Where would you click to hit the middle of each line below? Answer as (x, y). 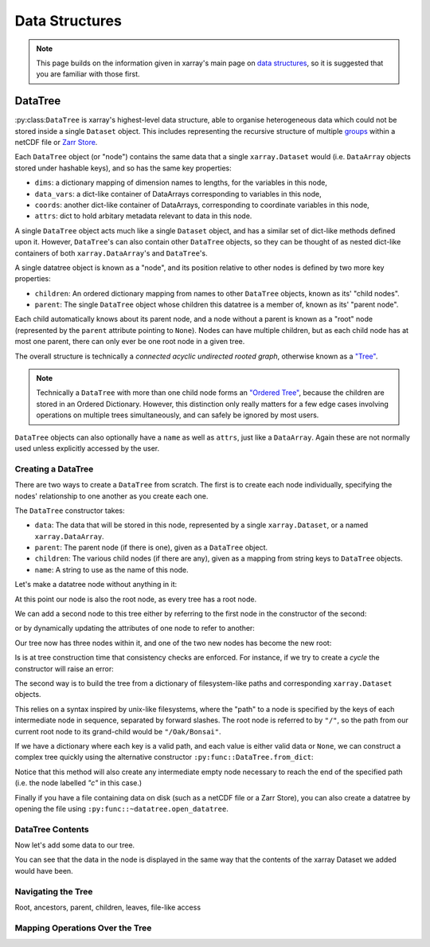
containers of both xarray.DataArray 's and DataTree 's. (111, 253)
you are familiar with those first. (88, 74)
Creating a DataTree (54, 468)
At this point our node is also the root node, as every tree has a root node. (136, 599)
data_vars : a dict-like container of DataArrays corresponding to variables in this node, (178, 194)
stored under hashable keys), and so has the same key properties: (123, 168)
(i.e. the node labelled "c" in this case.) (78, 783)
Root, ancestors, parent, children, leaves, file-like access (108, 907)
